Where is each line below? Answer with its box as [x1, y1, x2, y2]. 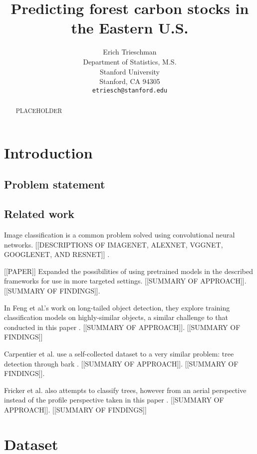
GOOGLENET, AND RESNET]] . [4, 249, 110, 259]
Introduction [4, 142, 93, 162]
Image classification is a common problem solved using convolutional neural [4, 229, 235, 239]
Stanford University [100, 66, 160, 76]
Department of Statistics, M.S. [83, 56, 177, 66]
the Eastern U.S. [71, 17, 189, 38]
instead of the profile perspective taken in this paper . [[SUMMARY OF [4, 394, 224, 405]
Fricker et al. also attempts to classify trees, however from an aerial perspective [4, 384, 247, 395]
